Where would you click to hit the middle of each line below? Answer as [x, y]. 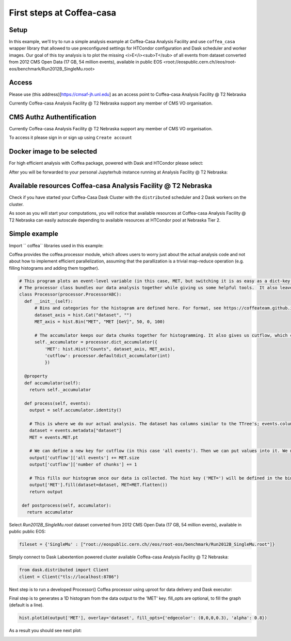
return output [46, 492]
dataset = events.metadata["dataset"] [75, 431]
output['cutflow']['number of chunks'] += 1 [83, 465]
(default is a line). [26, 605]
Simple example [34, 234]
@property [36, 376]
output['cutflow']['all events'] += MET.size [84, 458]
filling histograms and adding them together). [54, 268]
